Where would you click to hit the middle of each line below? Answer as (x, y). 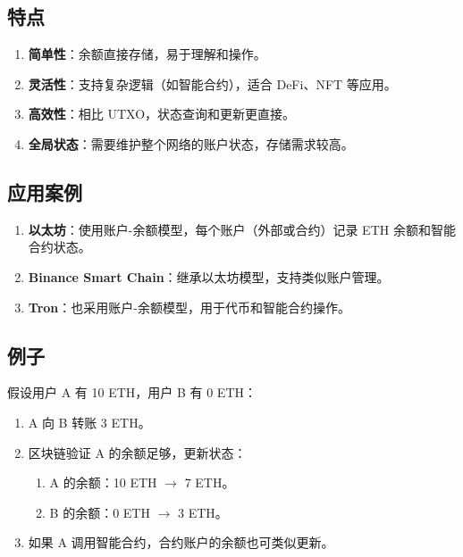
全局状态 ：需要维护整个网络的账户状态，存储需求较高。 (191, 143)
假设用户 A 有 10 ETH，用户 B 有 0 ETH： (132, 392)
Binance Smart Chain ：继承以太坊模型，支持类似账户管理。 (209, 276)
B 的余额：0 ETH (100, 512)
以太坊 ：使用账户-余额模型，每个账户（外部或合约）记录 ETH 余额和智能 (242, 229)
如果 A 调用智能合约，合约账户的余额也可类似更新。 (181, 542)
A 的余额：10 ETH (103, 482)
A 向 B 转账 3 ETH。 (89, 422)
